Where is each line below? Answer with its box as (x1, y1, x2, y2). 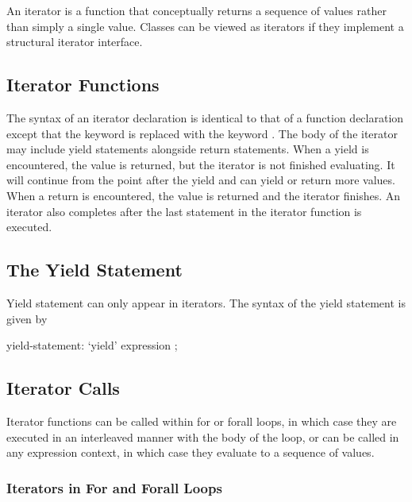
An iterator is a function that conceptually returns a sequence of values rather (6, 2, 387, 18)
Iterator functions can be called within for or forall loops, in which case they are (6, 412, 397, 429)
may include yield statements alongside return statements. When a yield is (6, 141, 369, 157)
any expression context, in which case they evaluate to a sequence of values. (6, 444, 375, 461)
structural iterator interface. (6, 33, 143, 50)
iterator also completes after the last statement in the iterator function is (6, 203, 362, 219)
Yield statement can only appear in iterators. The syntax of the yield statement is (6, 294, 406, 311)
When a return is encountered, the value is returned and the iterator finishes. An (6, 187, 401, 203)
